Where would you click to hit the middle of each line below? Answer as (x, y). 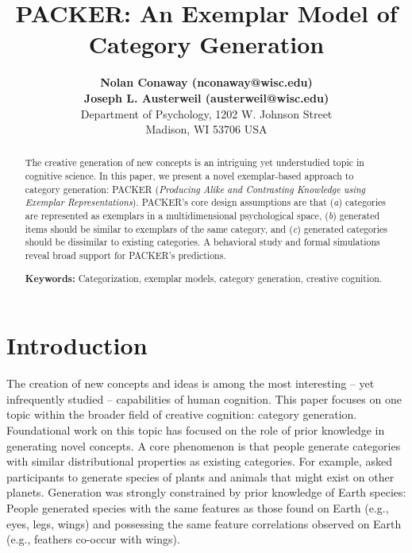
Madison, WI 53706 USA (206, 129)
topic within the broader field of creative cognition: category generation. (182, 414)
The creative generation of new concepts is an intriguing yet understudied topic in (194, 162)
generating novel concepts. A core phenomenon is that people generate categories (204, 445)
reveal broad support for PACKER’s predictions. (125, 255)
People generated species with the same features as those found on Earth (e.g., (198, 507)
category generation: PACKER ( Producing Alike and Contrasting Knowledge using (195, 189)
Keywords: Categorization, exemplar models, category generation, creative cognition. (204, 278)
